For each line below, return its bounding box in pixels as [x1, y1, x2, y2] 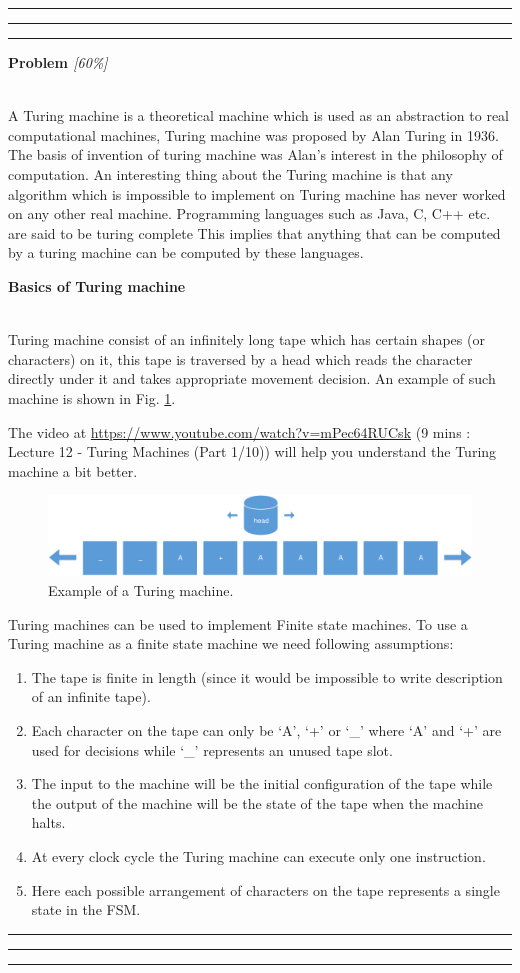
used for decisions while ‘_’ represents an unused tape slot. [31, 739, 393, 760]
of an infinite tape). [31, 686, 151, 707]
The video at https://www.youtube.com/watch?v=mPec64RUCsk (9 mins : [8, 421, 471, 442]
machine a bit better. [8, 460, 138, 481]
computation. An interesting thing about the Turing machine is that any [8, 163, 453, 184]
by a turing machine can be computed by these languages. [8, 242, 364, 263]
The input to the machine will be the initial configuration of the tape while [31, 773, 493, 794]
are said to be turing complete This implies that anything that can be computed [8, 222, 501, 243]
